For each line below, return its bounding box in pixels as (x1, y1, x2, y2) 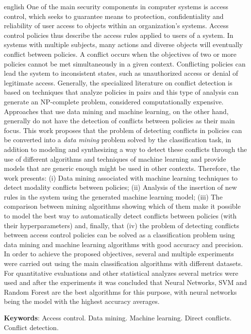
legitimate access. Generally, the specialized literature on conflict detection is (4, 77, 233, 87)
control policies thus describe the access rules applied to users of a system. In (4, 30, 234, 40)
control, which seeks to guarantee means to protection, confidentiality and (4, 11, 224, 21)
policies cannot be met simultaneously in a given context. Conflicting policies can (4, 58, 246, 68)
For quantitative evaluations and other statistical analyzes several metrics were (4, 267, 238, 278)
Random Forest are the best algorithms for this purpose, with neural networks (4, 286, 237, 297)
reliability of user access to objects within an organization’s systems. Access (4, 20, 229, 31)
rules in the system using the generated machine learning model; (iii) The (4, 191, 223, 201)
